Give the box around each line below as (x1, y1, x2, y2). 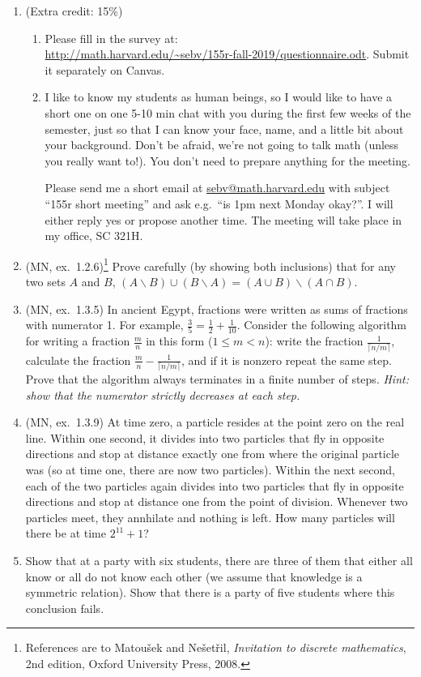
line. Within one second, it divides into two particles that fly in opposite (25, 429, 385, 446)
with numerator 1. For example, (25, 316, 184, 333)
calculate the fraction (25, 351, 131, 368)
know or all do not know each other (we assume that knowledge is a (25, 568, 363, 585)
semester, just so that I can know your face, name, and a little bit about (45, 120, 404, 137)
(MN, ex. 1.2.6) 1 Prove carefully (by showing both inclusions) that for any (25, 255, 396, 274)
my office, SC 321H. (45, 227, 143, 244)
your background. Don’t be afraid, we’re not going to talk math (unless (45, 136, 399, 153)
